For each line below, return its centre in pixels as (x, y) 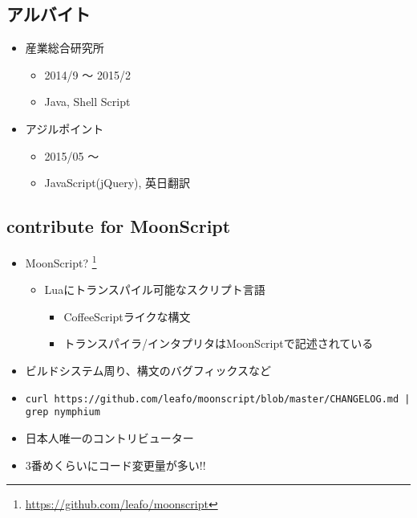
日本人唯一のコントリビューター (109, 437)
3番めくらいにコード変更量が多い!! (115, 465)
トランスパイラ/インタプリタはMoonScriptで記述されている (219, 343)
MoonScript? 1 (61, 261)
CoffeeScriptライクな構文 (127, 316)
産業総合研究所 (65, 48)
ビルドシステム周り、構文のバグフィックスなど (148, 370)
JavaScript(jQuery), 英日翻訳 (117, 183)
